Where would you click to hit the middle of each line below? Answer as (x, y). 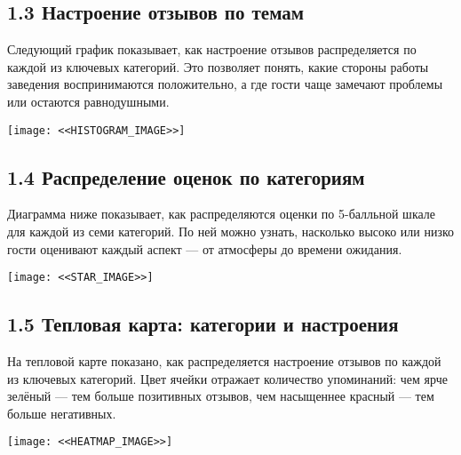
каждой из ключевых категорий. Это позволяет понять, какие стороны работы (218, 66)
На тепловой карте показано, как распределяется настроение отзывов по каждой (224, 361)
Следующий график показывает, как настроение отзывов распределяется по (212, 49)
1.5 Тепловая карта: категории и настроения (203, 324)
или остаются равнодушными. (88, 101)
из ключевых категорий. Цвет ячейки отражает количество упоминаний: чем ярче (227, 378)
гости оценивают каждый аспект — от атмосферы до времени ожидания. (205, 248)
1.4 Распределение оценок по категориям (186, 176)
